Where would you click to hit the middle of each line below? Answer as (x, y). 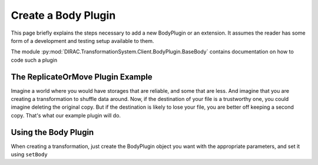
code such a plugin (34, 60)
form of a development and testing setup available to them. (82, 41)
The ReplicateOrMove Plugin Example (82, 77)
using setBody (29, 154)
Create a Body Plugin (63, 15)
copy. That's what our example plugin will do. (66, 115)
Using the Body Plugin (52, 132)
